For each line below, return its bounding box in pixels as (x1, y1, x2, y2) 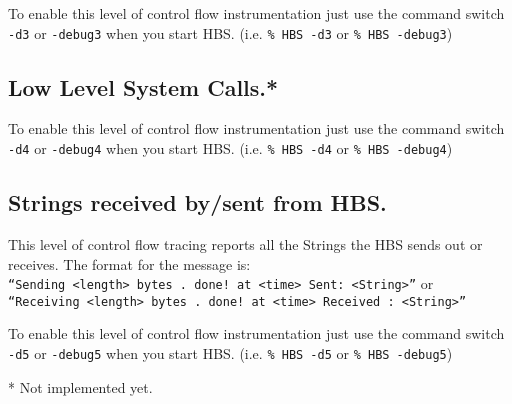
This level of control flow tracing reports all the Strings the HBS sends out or (8, 233, 483, 254)
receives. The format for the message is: (8, 253, 251, 274)
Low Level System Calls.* (8, 71, 279, 102)
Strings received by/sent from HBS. (8, 187, 387, 218)
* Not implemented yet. (8, 376, 153, 397)
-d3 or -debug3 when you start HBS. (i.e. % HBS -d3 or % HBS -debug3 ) (8, 22, 453, 43)
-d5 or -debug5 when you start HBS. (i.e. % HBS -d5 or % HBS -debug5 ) (8, 343, 453, 363)
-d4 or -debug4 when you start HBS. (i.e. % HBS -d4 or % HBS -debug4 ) (8, 138, 453, 159)
